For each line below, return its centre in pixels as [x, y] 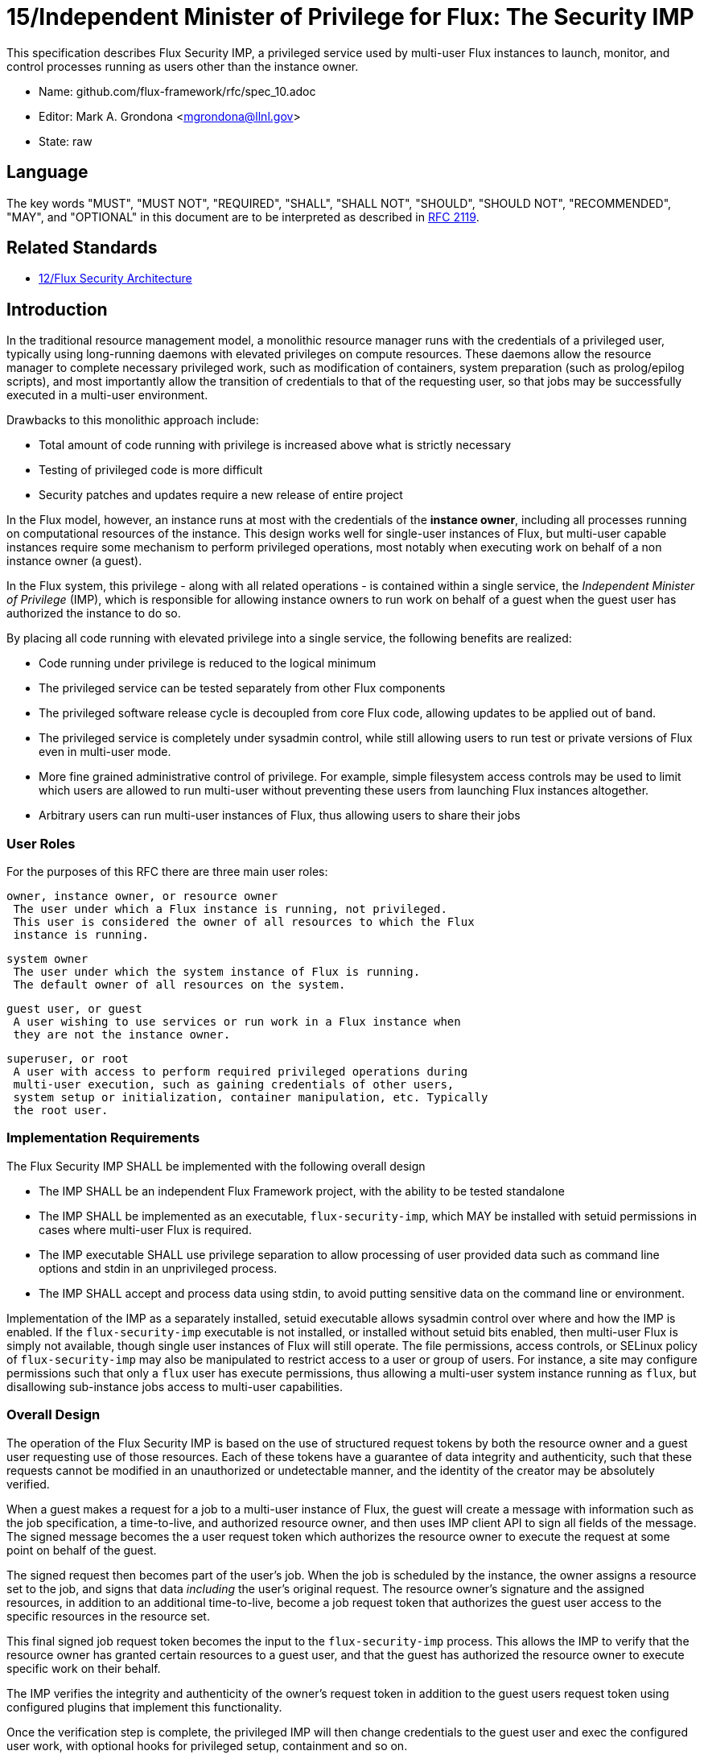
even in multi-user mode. [105, 752]
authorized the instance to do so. [94, 613]
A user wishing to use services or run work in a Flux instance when [237, 1022]
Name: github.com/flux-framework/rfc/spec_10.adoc [177, 91]
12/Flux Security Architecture [115, 279]
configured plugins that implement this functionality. [144, 1707]
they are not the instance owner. [122, 1035]
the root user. [61, 1111]
